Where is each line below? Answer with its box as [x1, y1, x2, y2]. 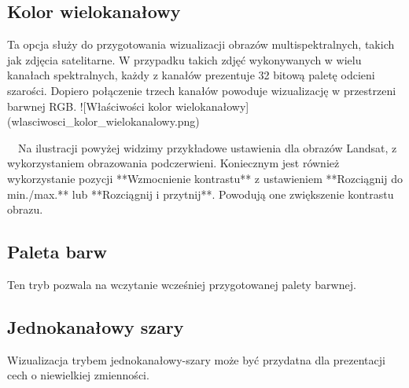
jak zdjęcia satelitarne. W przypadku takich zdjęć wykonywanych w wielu [7, 51, 362, 68]
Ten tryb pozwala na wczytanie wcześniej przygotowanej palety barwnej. [7, 276, 356, 292]
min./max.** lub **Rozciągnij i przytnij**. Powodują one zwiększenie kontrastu [7, 185, 394, 202]
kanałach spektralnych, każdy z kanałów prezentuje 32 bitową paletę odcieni [7, 67, 375, 83]
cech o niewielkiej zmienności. [7, 367, 149, 383]
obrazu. [7, 201, 43, 218]
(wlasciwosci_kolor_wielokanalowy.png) [7, 113, 200, 130]
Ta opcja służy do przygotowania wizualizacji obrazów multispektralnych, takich [7, 36, 395, 53]
